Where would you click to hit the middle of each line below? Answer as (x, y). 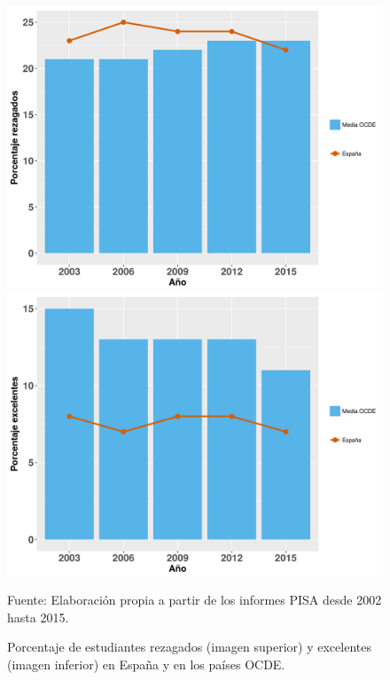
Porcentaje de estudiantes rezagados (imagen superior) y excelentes (189, 647)
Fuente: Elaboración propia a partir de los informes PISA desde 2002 (195, 600)
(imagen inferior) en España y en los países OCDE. (146, 664)
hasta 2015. (38, 617)
